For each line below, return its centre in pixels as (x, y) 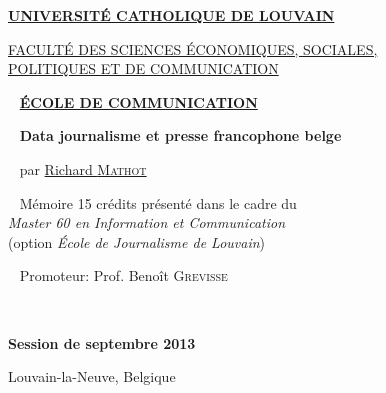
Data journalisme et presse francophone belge (180, 135)
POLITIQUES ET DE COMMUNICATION (143, 68)
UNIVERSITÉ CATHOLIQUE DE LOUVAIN (171, 15)
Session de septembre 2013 (102, 342)
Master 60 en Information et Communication (147, 222)
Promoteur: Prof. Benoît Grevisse (123, 275)
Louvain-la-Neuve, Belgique (92, 376)
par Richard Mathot (83, 168)
